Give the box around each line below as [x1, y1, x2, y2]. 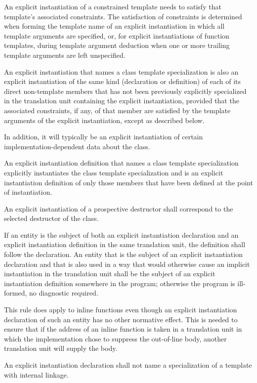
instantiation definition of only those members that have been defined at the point [4, 177, 253, 187]
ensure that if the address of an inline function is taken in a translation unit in [4, 324, 242, 334]
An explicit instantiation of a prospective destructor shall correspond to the [4, 203, 233, 213]
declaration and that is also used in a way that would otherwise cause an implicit [4, 258, 250, 269]
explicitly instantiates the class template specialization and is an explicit [4, 167, 223, 177]
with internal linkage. [4, 369, 69, 380]
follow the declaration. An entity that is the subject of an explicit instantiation [4, 249, 243, 259]
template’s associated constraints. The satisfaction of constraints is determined [4, 11, 242, 21]
